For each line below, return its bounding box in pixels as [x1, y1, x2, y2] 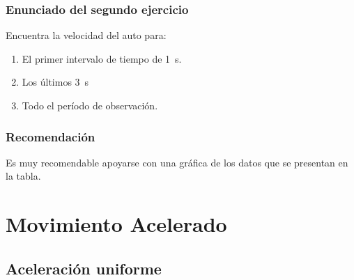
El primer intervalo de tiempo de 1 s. [22, 51, 182, 65]
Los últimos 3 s [22, 75, 89, 89]
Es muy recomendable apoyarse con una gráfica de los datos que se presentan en [6, 155, 348, 169]
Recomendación [6, 127, 95, 145]
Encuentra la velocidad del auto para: [6, 28, 167, 42]
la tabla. [6, 169, 41, 183]
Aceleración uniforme [6, 257, 162, 279]
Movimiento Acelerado [6, 210, 227, 238]
